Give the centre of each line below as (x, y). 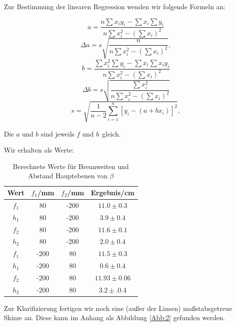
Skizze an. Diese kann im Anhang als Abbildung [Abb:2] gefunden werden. (115, 317)
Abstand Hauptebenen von (68, 176)
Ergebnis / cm (113, 193)
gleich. (111, 133)
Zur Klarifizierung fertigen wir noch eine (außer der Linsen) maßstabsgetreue (118, 308)
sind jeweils (58, 133)
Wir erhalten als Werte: (39, 150)
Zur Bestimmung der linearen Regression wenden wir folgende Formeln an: (115, 6)
